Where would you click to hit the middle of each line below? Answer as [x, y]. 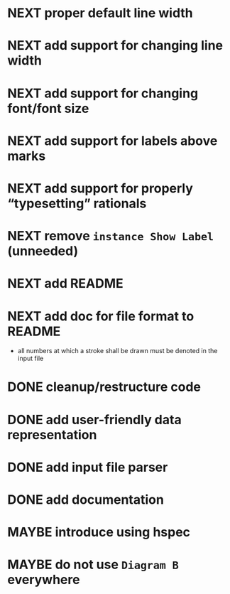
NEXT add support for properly [100, 188]
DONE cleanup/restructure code [104, 387]
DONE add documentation [86, 499]
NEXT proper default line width [100, 13]
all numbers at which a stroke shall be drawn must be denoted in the [117, 351]
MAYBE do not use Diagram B [93, 565]
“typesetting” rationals [77, 203]
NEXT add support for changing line [115, 46]
